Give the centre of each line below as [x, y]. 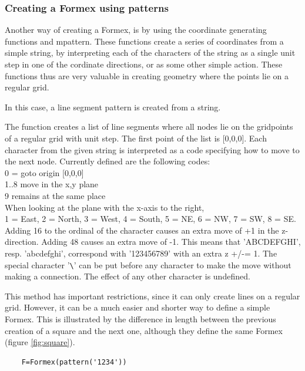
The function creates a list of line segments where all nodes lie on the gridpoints [149, 127]
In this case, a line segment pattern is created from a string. [113, 107]
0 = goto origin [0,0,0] [44, 172]
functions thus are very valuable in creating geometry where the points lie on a [147, 75]
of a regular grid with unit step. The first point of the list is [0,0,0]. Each [136, 138]
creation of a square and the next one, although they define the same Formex [144, 330]
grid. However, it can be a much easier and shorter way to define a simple [138, 307]
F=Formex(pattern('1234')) [74, 362]
